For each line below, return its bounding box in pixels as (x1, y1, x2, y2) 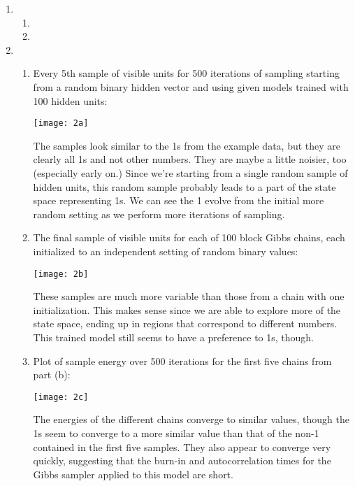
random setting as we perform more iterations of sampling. (33, 206, 285, 221)
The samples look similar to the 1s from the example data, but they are (33, 138, 341, 152)
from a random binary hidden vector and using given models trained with (33, 79, 349, 94)
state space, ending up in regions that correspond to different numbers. (33, 316, 338, 331)
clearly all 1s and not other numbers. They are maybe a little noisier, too (33, 152, 347, 166)
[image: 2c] (33, 392, 89, 402)
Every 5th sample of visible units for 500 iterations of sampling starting (33, 66, 340, 80)
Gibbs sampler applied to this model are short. (33, 466, 233, 481)
